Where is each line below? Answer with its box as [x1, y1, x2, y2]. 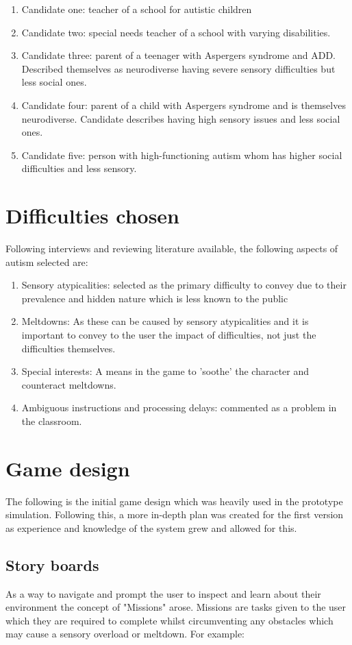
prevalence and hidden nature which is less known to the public [21, 291, 288, 305]
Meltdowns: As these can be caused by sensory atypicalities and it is [21, 314, 309, 328]
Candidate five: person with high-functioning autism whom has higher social [21, 147, 342, 162]
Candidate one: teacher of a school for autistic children [21, 2, 252, 16]
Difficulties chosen [5, 202, 179, 230]
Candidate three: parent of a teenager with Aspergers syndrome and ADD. [21, 48, 336, 62]
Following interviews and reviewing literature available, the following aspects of [5, 241, 338, 256]
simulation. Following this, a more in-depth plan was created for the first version [5, 507, 344, 522]
